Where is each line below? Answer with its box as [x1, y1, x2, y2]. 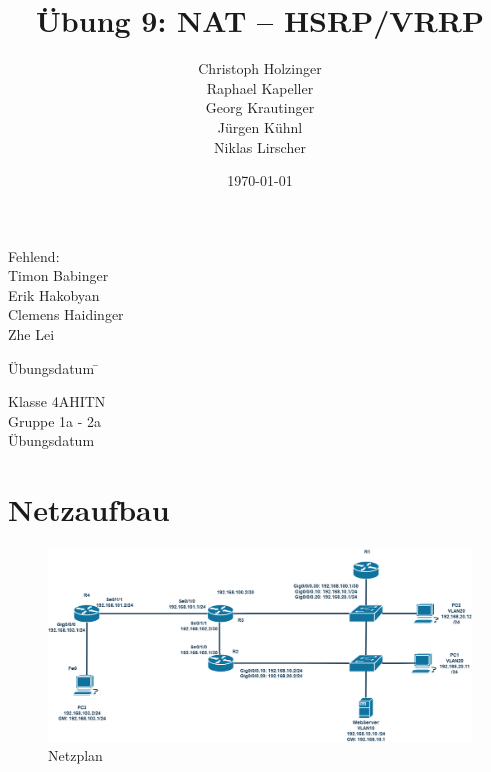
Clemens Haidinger [8, 304, 124, 325]
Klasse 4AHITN [8, 391, 106, 412]
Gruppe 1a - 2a [8, 410, 102, 431]
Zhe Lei [8, 324, 55, 345]
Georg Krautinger [205, 97, 315, 118]
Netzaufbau [8, 489, 170, 530]
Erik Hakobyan [8, 284, 100, 305]
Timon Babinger [8, 265, 109, 286]
